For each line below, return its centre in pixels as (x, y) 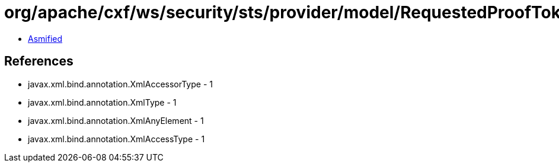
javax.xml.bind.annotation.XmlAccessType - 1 (116, 139)
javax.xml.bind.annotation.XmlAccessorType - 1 (120, 84)
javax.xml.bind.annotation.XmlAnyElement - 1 (116, 120)
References (39, 61)
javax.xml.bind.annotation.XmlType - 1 (102, 102)
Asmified (45, 38)
